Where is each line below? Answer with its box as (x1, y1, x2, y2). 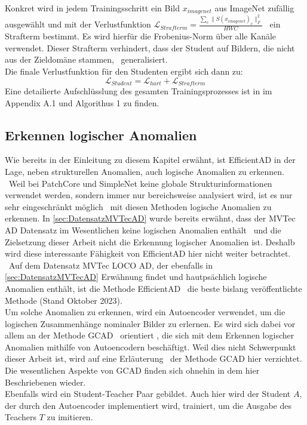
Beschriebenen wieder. (5, 375, 86, 388)
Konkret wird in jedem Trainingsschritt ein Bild (5, 2, 180, 14)
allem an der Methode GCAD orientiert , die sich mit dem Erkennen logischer (5, 329, 294, 341)
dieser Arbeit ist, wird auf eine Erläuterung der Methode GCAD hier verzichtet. (5, 352, 302, 365)
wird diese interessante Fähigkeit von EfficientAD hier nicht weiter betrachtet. (5, 247, 291, 260)
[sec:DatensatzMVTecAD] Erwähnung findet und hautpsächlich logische (5, 270, 267, 283)
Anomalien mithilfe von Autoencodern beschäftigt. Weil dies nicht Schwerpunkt (5, 340, 296, 353)
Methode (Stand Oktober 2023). (5, 294, 122, 306)
